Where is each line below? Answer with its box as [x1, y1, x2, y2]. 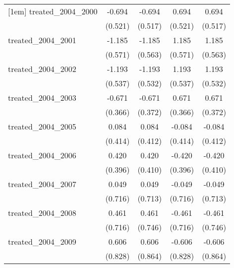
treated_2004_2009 [8, 236, 76, 247]
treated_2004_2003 [8, 92, 76, 103]
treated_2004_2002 [8, 63, 76, 74]
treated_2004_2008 [8, 207, 76, 218]
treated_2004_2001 [8, 34, 76, 46]
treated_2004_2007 [8, 178, 76, 190]
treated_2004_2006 [8, 149, 76, 161]
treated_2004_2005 [8, 121, 76, 132]
